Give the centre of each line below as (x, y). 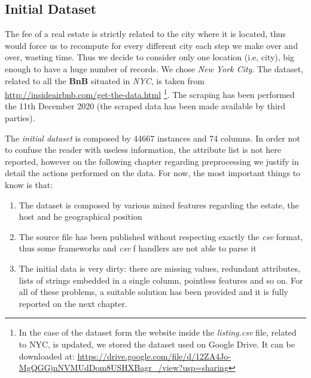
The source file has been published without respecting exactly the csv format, (161, 236)
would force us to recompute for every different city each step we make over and (151, 45)
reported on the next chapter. (73, 303)
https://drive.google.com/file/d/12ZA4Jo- (154, 356)
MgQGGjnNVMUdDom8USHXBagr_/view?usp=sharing (124, 368)
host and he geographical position (80, 216)
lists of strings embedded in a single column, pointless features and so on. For (161, 280)
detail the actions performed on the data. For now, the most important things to (153, 173)
